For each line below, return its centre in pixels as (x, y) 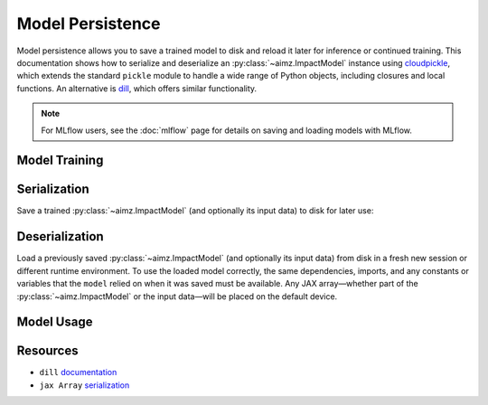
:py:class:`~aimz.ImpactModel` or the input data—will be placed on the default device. (177, 296)
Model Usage (55, 322)
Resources (47, 351)
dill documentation (78, 372)
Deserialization (60, 236)
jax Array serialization (84, 385)
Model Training (60, 160)
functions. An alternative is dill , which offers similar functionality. (137, 88)
